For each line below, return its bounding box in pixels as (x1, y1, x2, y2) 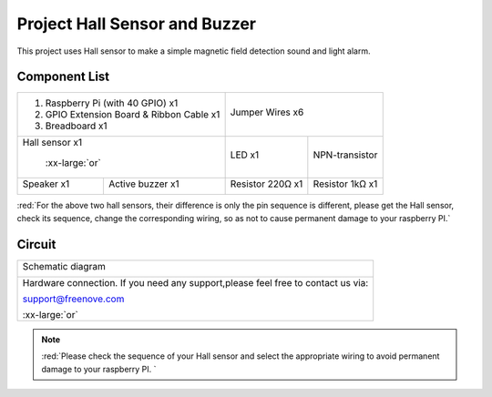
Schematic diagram (22, 260, 107, 272)
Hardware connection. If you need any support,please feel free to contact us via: (22, 276, 369, 289)
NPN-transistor (313, 148, 378, 161)
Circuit (16, 237, 56, 252)
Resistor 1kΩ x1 (313, 178, 378, 190)
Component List (16, 69, 110, 85)
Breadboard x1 (45, 119, 108, 132)
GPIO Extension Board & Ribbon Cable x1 (45, 108, 220, 121)
